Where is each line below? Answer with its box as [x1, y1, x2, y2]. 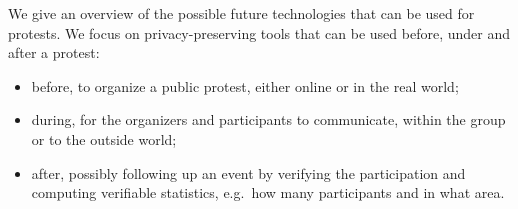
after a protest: [8, 42, 100, 63]
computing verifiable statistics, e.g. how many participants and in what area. [31, 182, 505, 203]
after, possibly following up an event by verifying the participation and [31, 162, 466, 183]
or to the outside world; [31, 128, 177, 149]
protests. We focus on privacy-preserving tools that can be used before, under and [8, 22, 510, 43]
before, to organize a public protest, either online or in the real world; [31, 75, 459, 96]
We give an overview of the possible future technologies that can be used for [8, 3, 475, 23]
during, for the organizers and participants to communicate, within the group [31, 109, 506, 130]
